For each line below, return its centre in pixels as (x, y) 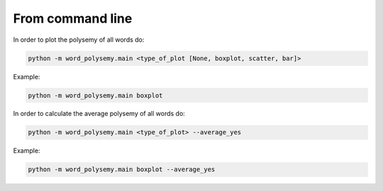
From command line (73, 18)
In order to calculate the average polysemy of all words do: (99, 114)
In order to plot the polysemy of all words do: (79, 40)
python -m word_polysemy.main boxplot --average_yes (122, 169)
